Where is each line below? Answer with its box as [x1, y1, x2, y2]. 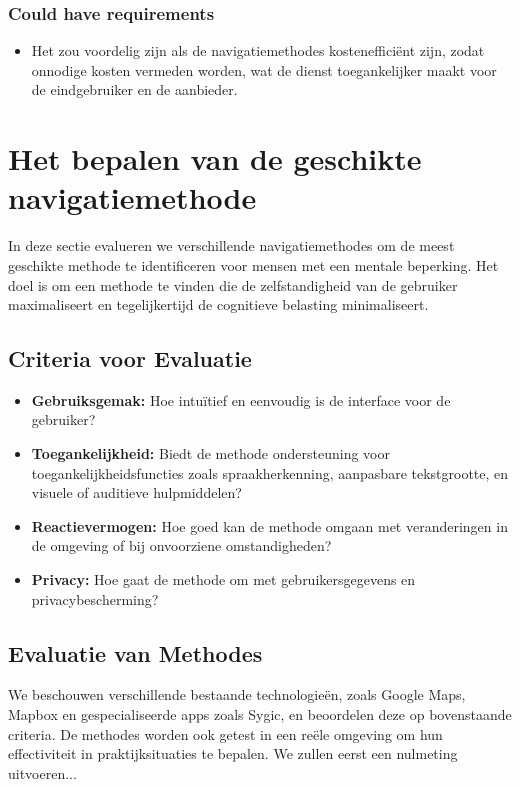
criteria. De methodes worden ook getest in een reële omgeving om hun [8, 723, 443, 744]
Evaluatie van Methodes [8, 637, 263, 668]
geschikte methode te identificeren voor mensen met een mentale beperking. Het [8, 254, 499, 275]
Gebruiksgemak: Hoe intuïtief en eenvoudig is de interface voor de [31, 389, 451, 410]
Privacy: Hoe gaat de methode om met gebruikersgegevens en [31, 569, 416, 590]
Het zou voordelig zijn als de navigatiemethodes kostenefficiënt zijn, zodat [31, 40, 485, 61]
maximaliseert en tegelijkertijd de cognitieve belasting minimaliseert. [8, 294, 429, 315]
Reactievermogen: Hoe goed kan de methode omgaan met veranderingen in [31, 515, 508, 536]
